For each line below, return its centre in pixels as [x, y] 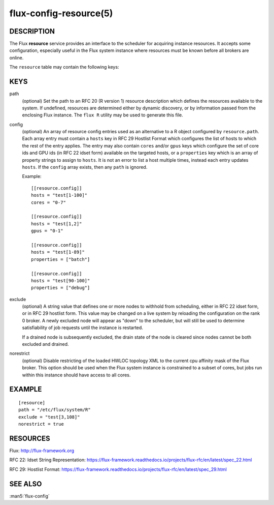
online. [16, 57]
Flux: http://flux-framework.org [42, 451]
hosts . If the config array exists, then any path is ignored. [85, 167]
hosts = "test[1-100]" [59, 195]
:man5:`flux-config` [30, 496]
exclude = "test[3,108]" [49, 417]
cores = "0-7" [48, 202]
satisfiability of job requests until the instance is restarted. [82, 328]
